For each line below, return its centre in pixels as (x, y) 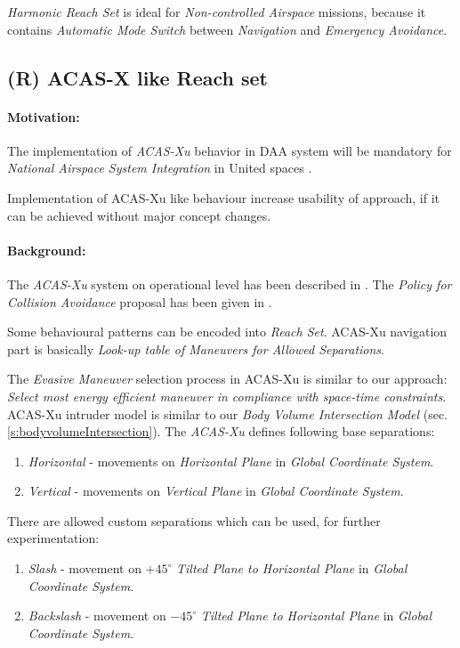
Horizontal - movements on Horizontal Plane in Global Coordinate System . (231, 461)
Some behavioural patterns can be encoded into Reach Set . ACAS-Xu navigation (227, 332)
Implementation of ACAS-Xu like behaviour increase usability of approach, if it (224, 197)
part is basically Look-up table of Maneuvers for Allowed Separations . (196, 348)
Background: (47, 250)
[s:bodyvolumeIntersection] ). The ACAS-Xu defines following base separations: (221, 431)
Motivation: (44, 116)
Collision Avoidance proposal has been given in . (140, 301)
